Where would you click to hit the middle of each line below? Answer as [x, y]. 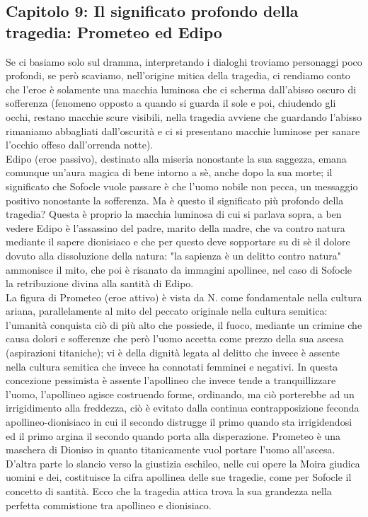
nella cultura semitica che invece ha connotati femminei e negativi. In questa [172, 366]
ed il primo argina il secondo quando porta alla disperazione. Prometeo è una [173, 435]
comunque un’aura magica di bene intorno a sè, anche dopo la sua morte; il [169, 172]
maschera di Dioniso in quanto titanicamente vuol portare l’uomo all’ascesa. [171, 449]
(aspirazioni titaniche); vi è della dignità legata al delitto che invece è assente [173, 353]
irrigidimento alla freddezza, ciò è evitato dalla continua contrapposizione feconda [183, 408]
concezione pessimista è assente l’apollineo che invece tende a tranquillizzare [171, 380]
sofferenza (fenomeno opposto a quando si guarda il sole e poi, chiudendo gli [171, 103]
